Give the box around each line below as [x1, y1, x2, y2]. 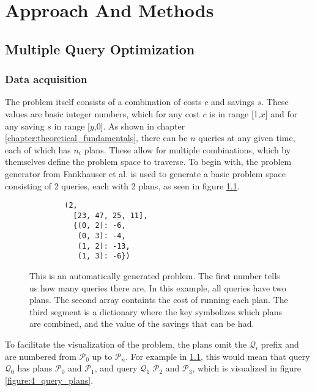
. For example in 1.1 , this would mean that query [125, 349, 310, 362]
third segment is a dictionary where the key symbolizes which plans [29, 305, 283, 318]
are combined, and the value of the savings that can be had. [29, 317, 254, 330]
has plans [17, 362, 53, 375]
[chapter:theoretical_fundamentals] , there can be [5, 131, 188, 144]
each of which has [5, 143, 71, 156]
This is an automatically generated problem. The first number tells [29, 269, 280, 282]
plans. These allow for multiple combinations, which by [84, 143, 291, 156]
